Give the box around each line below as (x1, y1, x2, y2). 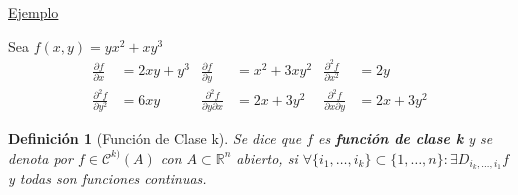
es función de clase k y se (318, 128, 493, 149)
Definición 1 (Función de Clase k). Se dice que (8, 128, 302, 149)
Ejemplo (8, 2, 59, 22)
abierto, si (236, 147, 298, 168)
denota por (8, 147, 73, 168)
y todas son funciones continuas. (8, 168, 207, 189)
